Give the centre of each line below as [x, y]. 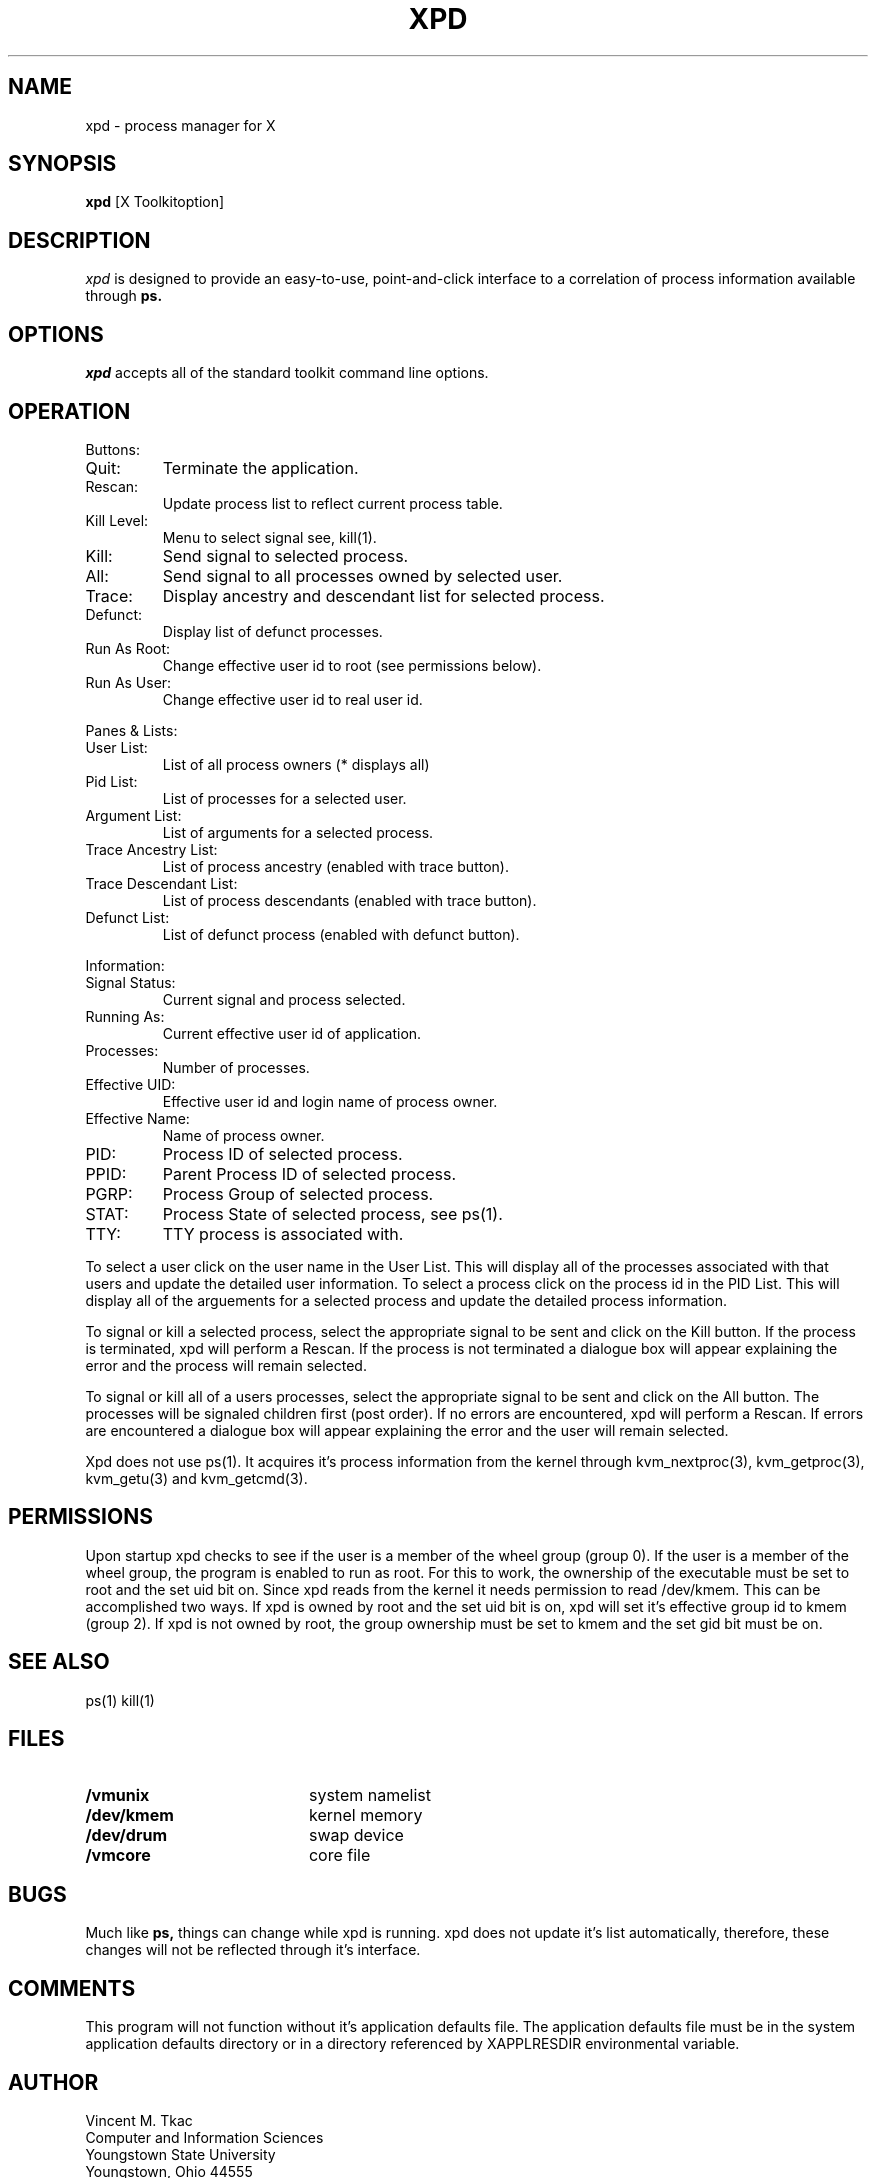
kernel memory [365, 1814]
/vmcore [118, 1854]
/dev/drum [126, 1834]
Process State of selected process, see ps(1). [332, 1213]
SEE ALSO [59, 1662]
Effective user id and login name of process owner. [330, 1101]
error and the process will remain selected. [226, 1365]
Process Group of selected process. [298, 1193]
